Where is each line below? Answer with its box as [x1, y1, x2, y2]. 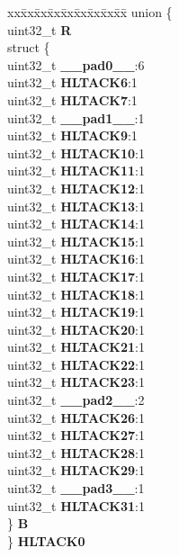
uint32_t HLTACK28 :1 [7, 443, 145, 462]
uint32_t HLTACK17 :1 [7, 266, 145, 285]
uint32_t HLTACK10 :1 [7, 143, 145, 162]
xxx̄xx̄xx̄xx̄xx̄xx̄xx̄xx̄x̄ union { [7, 3, 173, 21]
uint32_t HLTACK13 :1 [7, 196, 145, 215]
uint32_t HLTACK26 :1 [7, 408, 145, 427]
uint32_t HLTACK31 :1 [7, 496, 145, 515]
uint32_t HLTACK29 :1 [7, 461, 145, 480]
